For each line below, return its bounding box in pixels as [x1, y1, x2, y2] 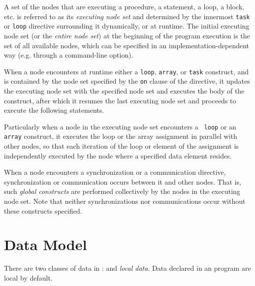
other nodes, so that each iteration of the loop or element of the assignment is [4, 141, 239, 151]
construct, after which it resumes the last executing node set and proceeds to [4, 95, 236, 105]
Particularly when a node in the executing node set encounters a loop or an [4, 121, 236, 131]
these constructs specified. [4, 205, 82, 216]
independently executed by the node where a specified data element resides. [4, 150, 232, 160]
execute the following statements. [4, 105, 104, 115]
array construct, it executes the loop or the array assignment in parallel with [4, 131, 237, 141]
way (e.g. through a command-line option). [4, 50, 133, 60]
